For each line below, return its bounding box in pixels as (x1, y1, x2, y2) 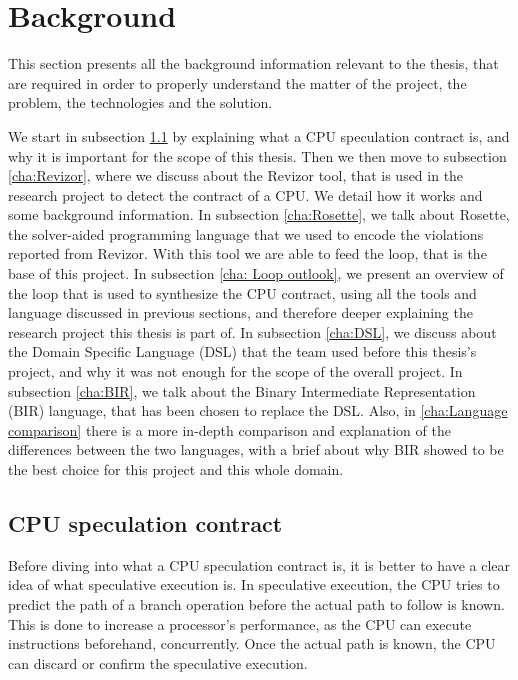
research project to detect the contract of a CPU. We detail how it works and (8, 184, 483, 205)
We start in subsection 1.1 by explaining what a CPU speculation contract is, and (8, 125, 510, 146)
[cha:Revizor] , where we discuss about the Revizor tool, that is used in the (8, 165, 464, 186)
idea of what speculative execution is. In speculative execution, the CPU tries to (8, 574, 500, 595)
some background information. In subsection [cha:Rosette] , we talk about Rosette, (8, 204, 510, 225)
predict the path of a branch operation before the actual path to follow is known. (8, 593, 505, 614)
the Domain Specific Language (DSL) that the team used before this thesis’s (8, 341, 477, 362)
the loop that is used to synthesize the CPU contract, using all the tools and (8, 282, 477, 303)
